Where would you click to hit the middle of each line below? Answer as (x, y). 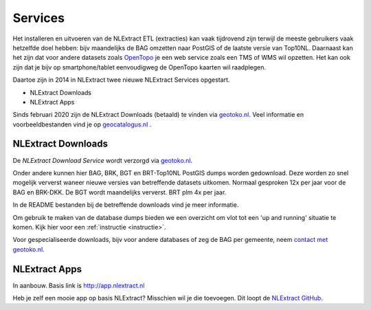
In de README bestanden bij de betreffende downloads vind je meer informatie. (126, 205)
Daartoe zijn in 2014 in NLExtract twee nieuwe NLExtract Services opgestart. (121, 80)
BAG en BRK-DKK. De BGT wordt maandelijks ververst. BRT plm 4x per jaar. (120, 192)
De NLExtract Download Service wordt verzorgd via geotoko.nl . (103, 160)
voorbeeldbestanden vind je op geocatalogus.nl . (82, 124)
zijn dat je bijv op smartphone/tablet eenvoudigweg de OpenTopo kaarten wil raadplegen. (139, 67)
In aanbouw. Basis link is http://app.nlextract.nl (79, 285)
